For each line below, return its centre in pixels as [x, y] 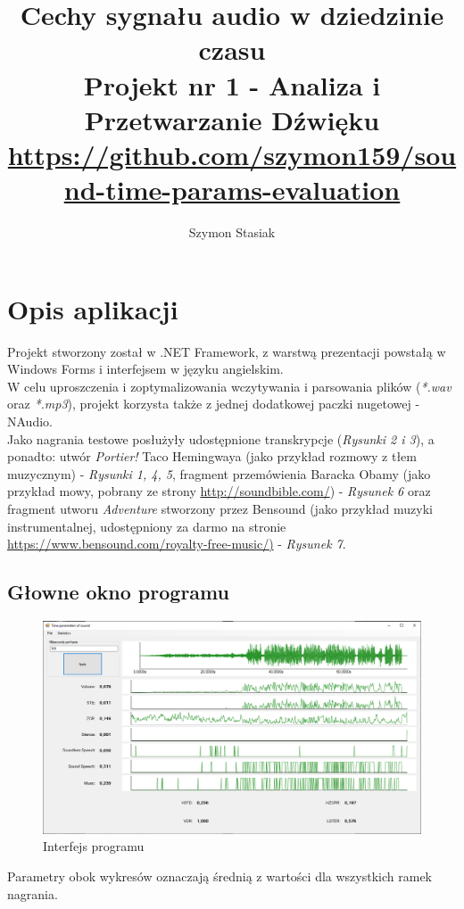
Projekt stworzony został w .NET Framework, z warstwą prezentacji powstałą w [227, 351]
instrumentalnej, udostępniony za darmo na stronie [147, 526]
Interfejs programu [94, 846]
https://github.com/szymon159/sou [232, 154]
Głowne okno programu [118, 592]
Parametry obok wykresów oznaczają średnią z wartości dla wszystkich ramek [220, 876]
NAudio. [30, 421]
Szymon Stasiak [232, 232]
